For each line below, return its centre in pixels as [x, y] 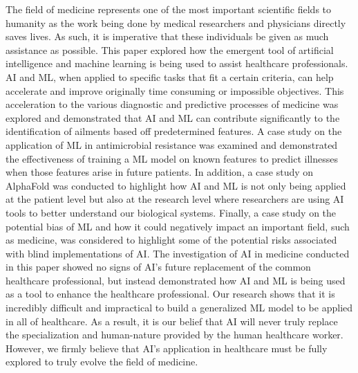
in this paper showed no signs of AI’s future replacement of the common [158, 267]
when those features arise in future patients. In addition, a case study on [160, 172]
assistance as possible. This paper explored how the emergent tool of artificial [170, 49]
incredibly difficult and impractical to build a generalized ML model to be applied [179, 308]
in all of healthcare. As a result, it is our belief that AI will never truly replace [172, 321]
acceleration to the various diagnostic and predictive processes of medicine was [172, 104]
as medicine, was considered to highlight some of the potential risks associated [171, 240]
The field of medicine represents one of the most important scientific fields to [169, 9]
